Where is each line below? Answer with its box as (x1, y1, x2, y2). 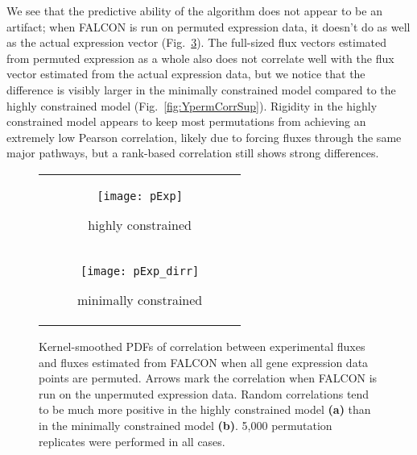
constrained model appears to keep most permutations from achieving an (6, 113, 366, 130)
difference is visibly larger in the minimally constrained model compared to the (6, 81, 396, 98)
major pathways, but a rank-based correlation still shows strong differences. (6, 144, 379, 161)
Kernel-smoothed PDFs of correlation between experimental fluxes (39, 337, 365, 354)
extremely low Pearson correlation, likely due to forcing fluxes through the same (6, 128, 402, 145)
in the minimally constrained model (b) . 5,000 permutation (39, 416, 332, 433)
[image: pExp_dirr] (80, 264, 200, 278)
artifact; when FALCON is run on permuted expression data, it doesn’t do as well (6, 18, 411, 35)
